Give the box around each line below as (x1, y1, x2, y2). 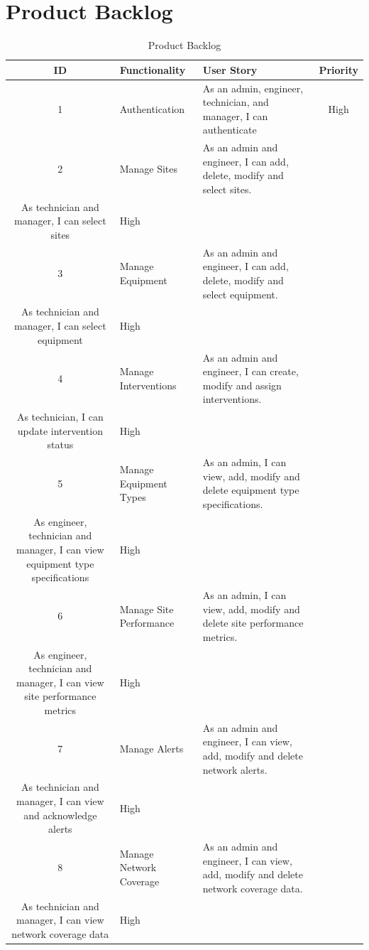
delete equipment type (202, 482, 299, 497)
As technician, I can (16, 409, 104, 424)
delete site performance (202, 615, 304, 630)
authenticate (202, 122, 257, 137)
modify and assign (202, 377, 282, 392)
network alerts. (202, 762, 268, 777)
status (47, 437, 74, 452)
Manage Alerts (119, 741, 184, 756)
